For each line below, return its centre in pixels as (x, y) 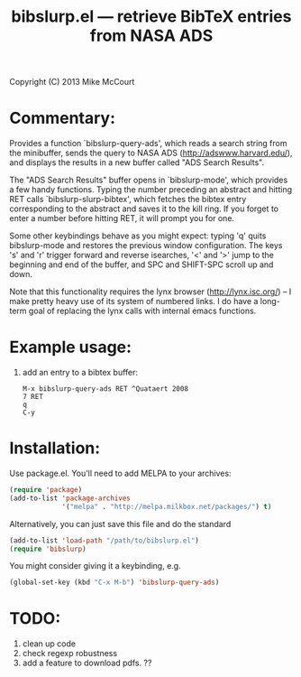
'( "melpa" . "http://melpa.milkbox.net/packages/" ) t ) (167, 506)
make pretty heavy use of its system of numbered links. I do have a (134, 301)
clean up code (49, 644)
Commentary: (62, 118)
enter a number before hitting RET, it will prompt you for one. (122, 218)
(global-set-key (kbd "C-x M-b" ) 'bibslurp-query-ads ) (114, 583)
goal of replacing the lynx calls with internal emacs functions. (142, 311)
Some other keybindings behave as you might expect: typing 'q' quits (138, 236)
